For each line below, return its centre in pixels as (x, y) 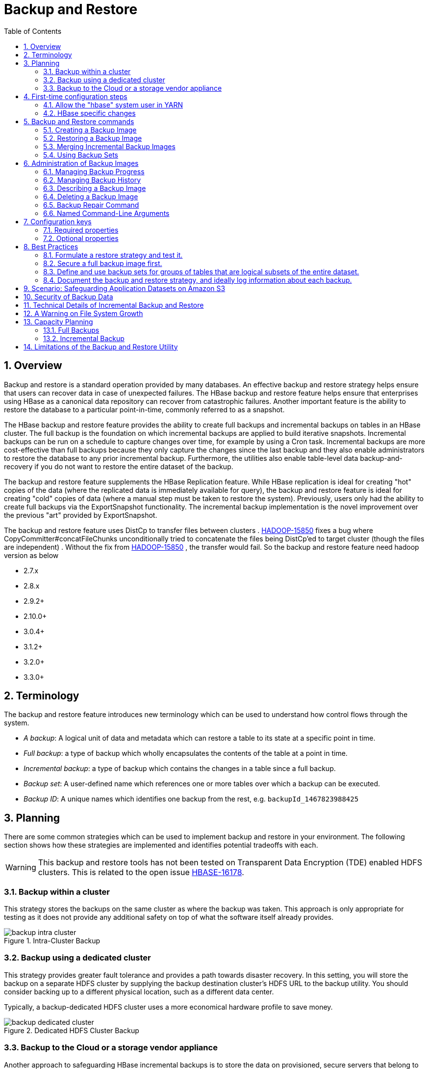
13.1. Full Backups (71, 330)
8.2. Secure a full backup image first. (103, 263)
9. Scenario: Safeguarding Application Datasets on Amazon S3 (125, 288)
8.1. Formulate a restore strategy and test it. (113, 255)
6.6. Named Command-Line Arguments (106, 213)
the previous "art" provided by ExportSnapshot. (81, 515)
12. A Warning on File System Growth (83, 313)
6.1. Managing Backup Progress (94, 171)
